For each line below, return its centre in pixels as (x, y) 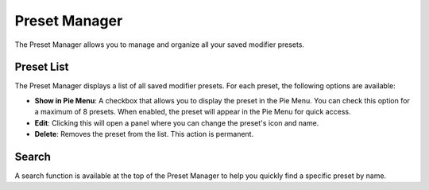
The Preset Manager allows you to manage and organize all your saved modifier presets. (160, 45)
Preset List (42, 67)
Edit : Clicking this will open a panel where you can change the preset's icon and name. (177, 122)
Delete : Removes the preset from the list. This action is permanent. (144, 134)
